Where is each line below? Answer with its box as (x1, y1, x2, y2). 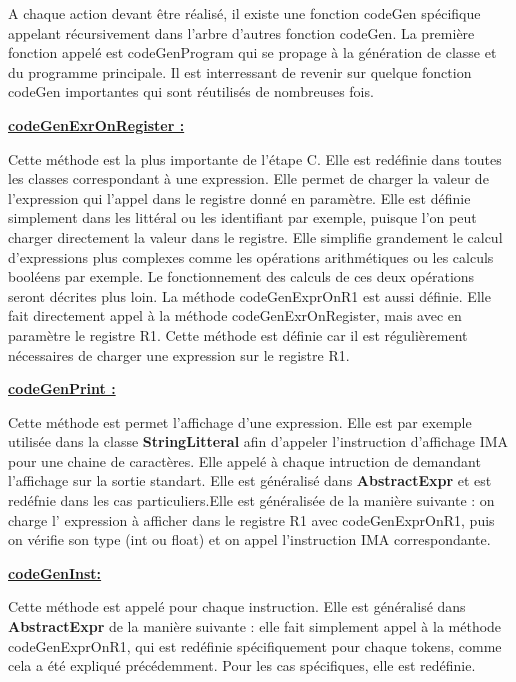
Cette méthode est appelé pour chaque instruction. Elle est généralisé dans (8, 596, 466, 617)
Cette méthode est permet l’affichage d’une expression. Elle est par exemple (8, 411, 472, 432)
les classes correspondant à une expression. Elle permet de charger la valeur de (8, 168, 489, 189)
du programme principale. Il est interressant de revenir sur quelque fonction (8, 61, 472, 82)
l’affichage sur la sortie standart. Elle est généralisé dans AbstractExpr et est (8, 470, 492, 491)
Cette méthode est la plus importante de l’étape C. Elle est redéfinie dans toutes (8, 148, 502, 169)
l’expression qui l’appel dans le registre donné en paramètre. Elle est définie (8, 187, 471, 208)
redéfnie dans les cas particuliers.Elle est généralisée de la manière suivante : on (8, 490, 495, 511)
